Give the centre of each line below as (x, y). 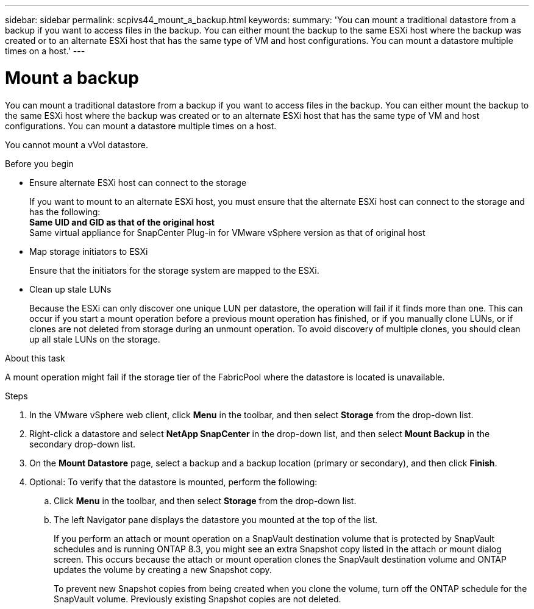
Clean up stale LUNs (70, 289)
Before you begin (39, 163)
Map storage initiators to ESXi (89, 251)
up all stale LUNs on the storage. (95, 339)
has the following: (65, 212)
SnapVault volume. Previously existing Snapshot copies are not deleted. (198, 599)
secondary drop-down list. (83, 444)
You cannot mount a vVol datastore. (77, 144)
